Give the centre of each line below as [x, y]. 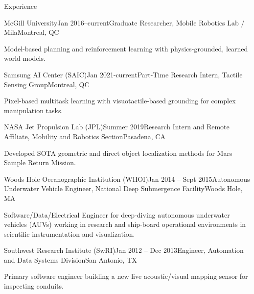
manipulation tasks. [34, 110]
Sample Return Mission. [40, 162]
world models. [25, 58]
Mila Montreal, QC [32, 32]
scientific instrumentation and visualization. [69, 233]
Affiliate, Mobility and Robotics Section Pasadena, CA [85, 136]
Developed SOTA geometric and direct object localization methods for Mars [118, 153]
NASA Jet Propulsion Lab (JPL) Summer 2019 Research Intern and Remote [117, 127]
